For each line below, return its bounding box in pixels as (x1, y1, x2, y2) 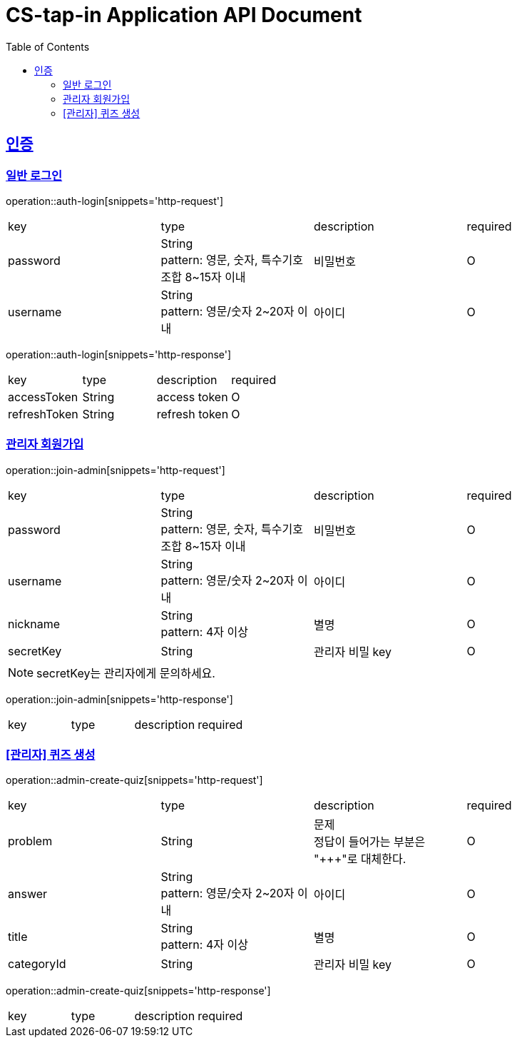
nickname (8, 616, 61, 631)
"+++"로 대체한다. (314, 852, 406, 867)
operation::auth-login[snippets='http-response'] (6, 348, 232, 361)
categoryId (8, 957, 66, 972)
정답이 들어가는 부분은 (314, 835, 426, 850)
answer (8, 887, 48, 902)
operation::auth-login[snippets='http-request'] (6, 194, 224, 207)
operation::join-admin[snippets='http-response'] (6, 692, 233, 705)
